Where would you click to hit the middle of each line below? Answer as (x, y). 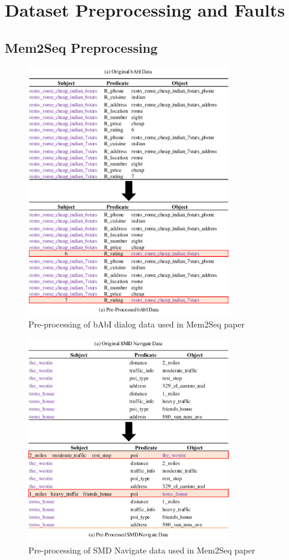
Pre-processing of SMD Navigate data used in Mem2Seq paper (142, 550)
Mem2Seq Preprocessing (81, 47)
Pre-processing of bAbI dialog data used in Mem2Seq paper (137, 324)
